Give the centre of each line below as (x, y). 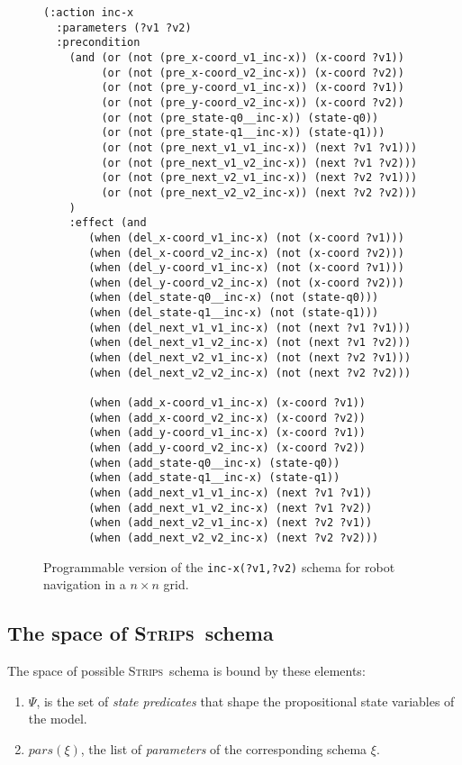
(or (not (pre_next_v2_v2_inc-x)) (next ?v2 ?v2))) (259, 192)
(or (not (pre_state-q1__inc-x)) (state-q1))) (243, 133)
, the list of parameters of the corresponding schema (224, 748)
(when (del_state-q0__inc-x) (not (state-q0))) (234, 298)
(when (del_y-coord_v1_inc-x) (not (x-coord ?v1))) (246, 268)
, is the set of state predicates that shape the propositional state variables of (245, 701)
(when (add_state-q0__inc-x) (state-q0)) (214, 463)
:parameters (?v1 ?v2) (124, 27)
